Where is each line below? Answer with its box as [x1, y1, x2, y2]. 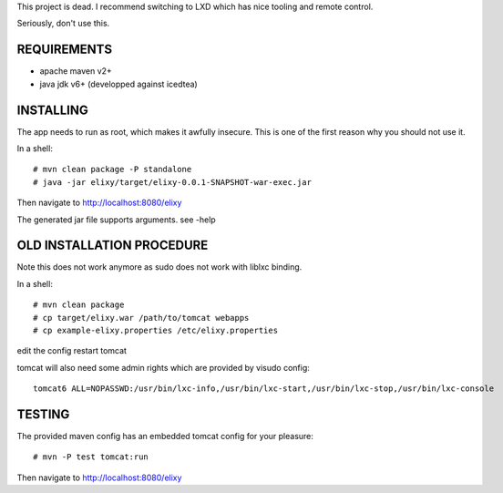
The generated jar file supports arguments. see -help [16, 214, 216, 225]
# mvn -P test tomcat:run [33, 452, 149, 462]
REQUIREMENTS [16, 42, 113, 57]
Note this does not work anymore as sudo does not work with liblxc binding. [16, 262, 303, 272]
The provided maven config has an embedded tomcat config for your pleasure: [16, 431, 314, 442]
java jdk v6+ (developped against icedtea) [39, 78, 198, 89]
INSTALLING [16, 102, 88, 118]
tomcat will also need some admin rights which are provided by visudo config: [16, 362, 310, 373]
